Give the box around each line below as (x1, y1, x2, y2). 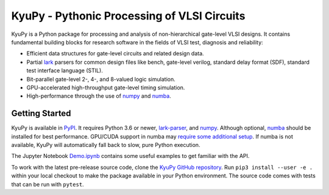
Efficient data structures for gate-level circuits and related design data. (26, 50, 204, 57)
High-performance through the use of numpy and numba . (26, 92, 172, 100)
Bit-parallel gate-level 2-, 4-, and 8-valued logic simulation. (26, 75, 176, 83)
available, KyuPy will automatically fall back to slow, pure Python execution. (11, 141, 200, 148)
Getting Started (11, 108, 71, 118)
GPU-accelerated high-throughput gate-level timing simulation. (26, 84, 185, 91)
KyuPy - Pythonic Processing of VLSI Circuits (11, 9, 246, 22)
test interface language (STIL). (26, 67, 103, 74)
